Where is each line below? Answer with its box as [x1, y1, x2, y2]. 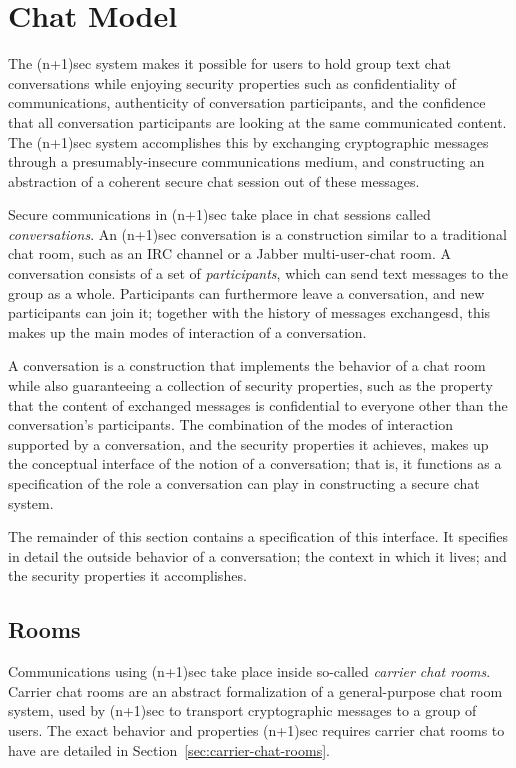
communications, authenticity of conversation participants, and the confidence [8, 92, 486, 113]
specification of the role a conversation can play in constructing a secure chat [8, 473, 480, 493]
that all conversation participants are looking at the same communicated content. [8, 111, 507, 132]
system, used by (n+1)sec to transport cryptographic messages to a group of [8, 700, 477, 721]
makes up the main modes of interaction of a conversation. [8, 321, 367, 342]
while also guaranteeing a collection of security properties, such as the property [8, 375, 493, 396]
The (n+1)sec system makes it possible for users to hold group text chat [8, 53, 451, 74]
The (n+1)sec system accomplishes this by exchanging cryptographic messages [8, 131, 489, 152]
